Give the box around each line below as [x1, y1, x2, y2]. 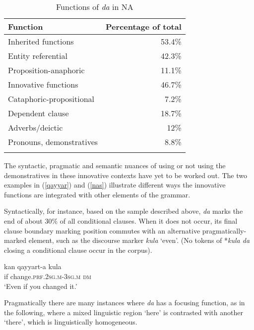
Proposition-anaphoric [8, 64, 85, 76]
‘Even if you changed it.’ [4, 281, 77, 291]
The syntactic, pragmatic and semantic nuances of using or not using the [4, 160, 226, 170]
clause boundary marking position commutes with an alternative [4, 225, 200, 236]
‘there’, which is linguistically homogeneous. [4, 317, 137, 327]
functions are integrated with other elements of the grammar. [4, 189, 190, 199]
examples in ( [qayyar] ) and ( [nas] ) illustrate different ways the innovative [4, 180, 226, 190]
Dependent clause [8, 107, 69, 119]
